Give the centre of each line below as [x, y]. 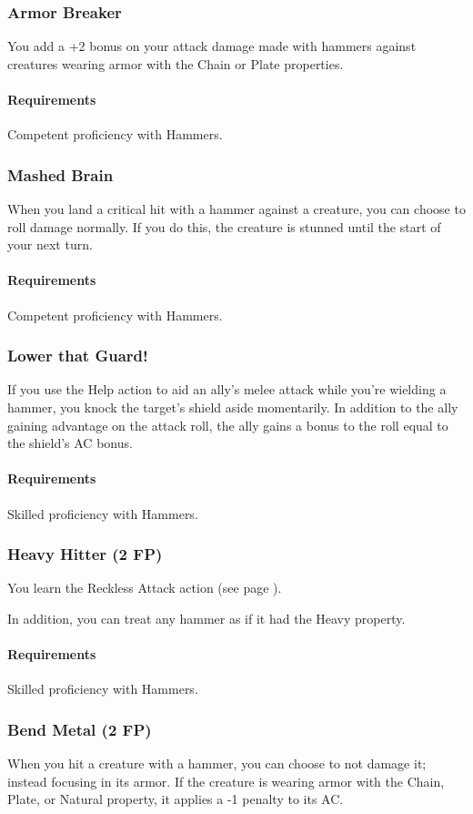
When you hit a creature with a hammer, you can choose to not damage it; [217, 763]
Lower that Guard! [78, 356]
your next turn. [50, 244]
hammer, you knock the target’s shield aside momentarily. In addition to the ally [233, 407]
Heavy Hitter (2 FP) [85, 554]
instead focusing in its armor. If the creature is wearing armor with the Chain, [226, 781]
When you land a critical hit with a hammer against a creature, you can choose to [236, 209]
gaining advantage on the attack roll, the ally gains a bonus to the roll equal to [228, 425]
